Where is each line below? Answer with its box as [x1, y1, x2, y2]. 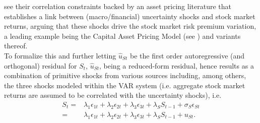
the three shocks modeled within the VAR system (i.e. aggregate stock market [4, 80, 245, 90]
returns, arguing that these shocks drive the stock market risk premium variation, [4, 21, 256, 31]
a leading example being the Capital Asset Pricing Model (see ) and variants [4, 30, 241, 41]
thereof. [4, 40, 28, 51]
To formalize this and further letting [4, 50, 116, 60]
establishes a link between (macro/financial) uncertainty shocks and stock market [4, 11, 255, 21]
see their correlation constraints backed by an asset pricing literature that [4, 1, 231, 11]
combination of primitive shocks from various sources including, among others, [4, 70, 246, 81]
